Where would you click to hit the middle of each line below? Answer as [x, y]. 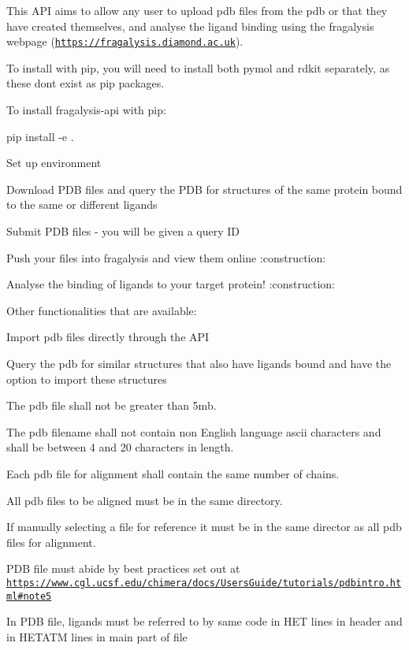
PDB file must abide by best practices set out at [123, 568]
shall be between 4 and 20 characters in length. [120, 447]
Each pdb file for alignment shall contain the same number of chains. [173, 473]
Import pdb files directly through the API [108, 337]
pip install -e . [40, 136]
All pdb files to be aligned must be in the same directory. [145, 500]
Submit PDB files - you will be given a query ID [123, 231]
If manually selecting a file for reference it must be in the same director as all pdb [204, 527]
